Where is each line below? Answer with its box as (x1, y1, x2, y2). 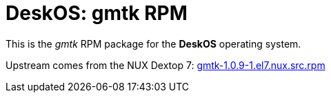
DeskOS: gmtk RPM (6, 1, 188, 25)
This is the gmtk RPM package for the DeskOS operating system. (6, 37, 301, 50)
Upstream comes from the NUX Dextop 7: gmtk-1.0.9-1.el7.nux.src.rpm (6, 59, 325, 71)
